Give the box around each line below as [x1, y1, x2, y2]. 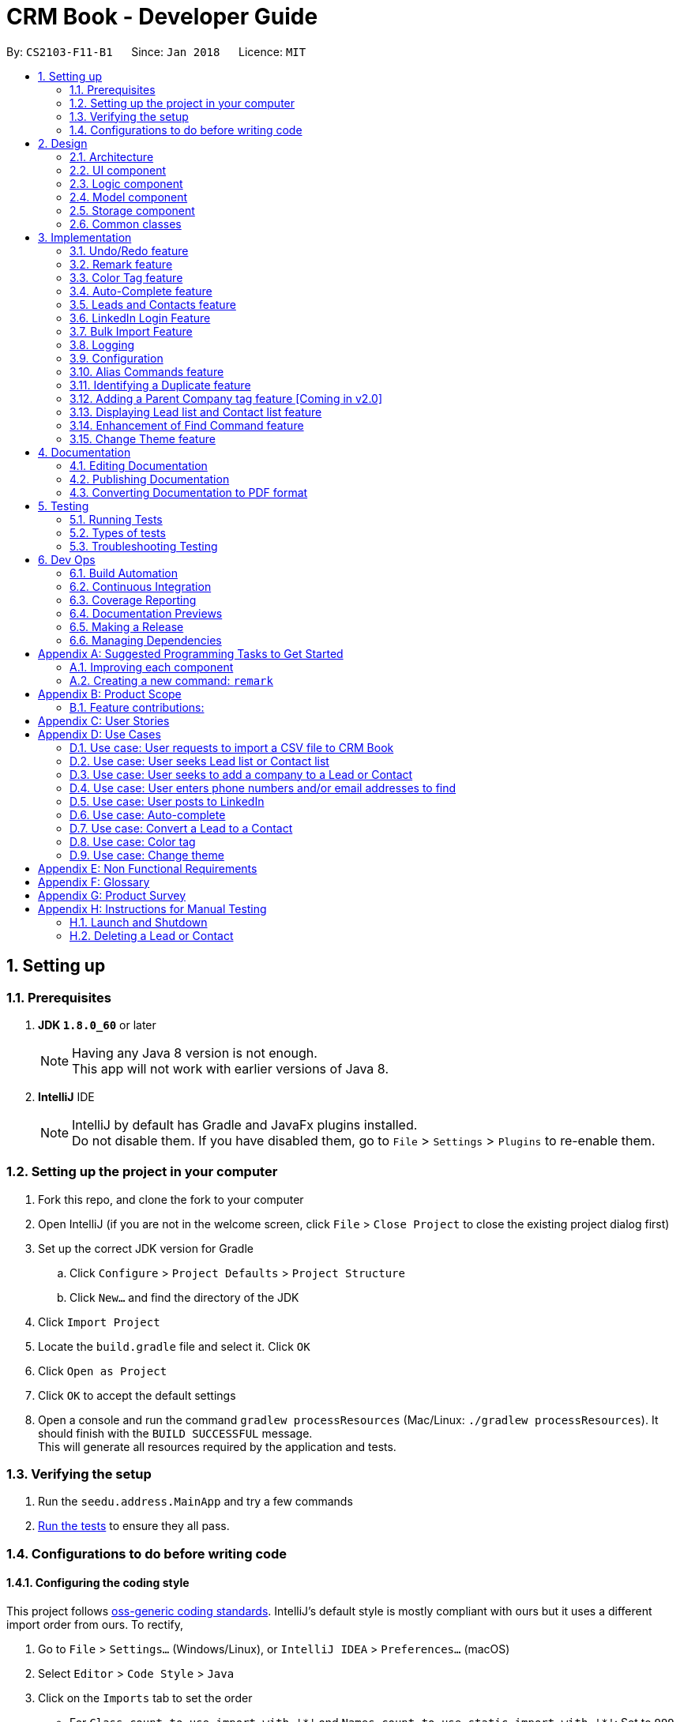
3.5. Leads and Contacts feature [70, 297, 236, 311]
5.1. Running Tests [70, 512, 163, 526]
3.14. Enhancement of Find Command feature [70, 418, 304, 432]
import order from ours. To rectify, [6, 1618, 184, 1632]
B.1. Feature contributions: [70, 700, 205, 714]
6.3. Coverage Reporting [70, 592, 197, 607]
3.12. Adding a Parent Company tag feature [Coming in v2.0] [70, 391, 383, 405]
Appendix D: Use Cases [38, 727, 161, 741]
